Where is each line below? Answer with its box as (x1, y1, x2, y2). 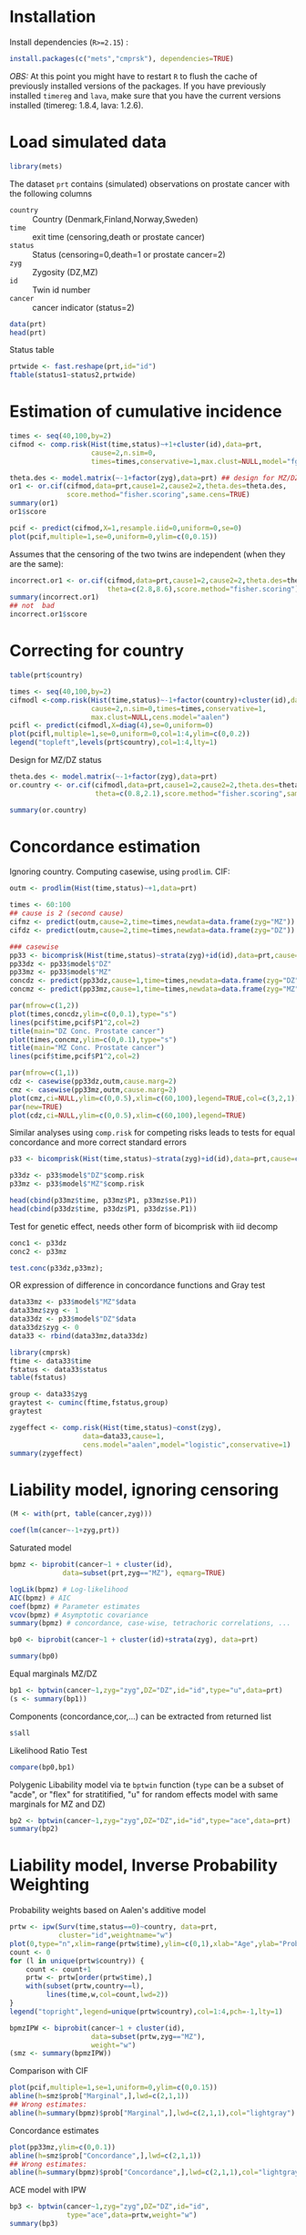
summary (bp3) (9, 2220, 59, 2229)
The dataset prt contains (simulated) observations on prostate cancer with (9, 178, 290, 189)
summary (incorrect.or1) (9, 592, 100, 603)
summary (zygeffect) (9, 1448, 84, 1457)
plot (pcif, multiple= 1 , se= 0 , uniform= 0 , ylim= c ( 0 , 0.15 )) (9, 531, 219, 541)
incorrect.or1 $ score (9, 610, 88, 619)
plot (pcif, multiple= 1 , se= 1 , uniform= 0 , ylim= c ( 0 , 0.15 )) (9, 2083, 219, 2093)
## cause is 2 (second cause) (9, 909, 125, 918)
